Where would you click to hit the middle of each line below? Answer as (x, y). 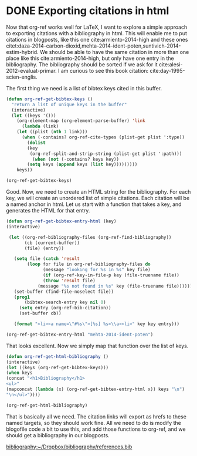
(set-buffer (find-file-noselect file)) (64, 292)
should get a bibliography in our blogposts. (58, 435)
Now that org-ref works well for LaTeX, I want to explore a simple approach (97, 27)
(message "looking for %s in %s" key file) (97, 270)
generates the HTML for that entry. (48, 211)
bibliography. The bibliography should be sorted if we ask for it (82, 64)
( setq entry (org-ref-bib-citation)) (65, 308)
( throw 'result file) (69, 281)
